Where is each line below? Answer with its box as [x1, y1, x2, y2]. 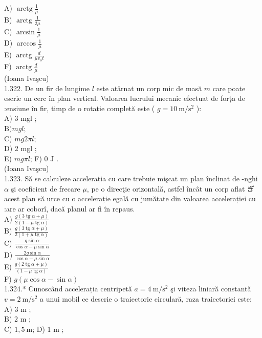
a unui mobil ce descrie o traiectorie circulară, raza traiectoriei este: [40, 293, 252, 304]
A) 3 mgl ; [4, 113, 37, 123]
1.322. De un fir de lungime [4, 82, 90, 93]
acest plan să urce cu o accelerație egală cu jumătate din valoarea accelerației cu [4, 193, 256, 204]
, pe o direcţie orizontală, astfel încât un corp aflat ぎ [86, 183, 255, 194]
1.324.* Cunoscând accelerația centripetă [4, 283, 132, 294]
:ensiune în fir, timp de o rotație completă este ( [4, 102, 155, 113]
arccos [16, 40, 36, 48]
